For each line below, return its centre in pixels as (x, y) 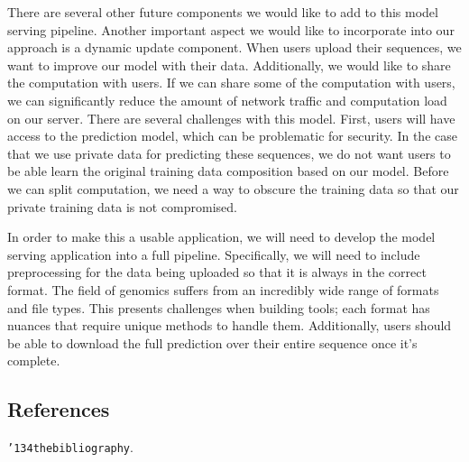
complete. (34, 360)
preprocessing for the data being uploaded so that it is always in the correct (217, 272)
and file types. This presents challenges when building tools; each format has (219, 307)
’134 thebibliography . (70, 447)
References (59, 409)
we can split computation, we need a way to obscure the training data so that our (233, 188)
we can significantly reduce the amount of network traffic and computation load (227, 100)
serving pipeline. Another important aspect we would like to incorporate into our (231, 29)
